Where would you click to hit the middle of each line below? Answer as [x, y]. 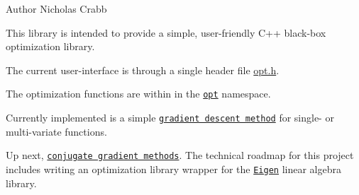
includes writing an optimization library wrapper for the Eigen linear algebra [173, 169]
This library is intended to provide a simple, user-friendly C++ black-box [166, 32]
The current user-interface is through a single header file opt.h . [143, 70]
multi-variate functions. [56, 131]
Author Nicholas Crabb [56, 8]
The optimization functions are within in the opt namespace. [138, 94]
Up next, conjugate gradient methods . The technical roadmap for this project [180, 155]
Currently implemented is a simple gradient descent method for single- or [170, 118]
